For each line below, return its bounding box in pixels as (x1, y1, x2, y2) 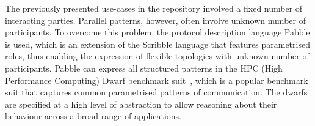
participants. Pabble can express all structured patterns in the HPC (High (5, 61, 283, 74)
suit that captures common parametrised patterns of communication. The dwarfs (5, 86, 308, 98)
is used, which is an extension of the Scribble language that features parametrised (5, 37, 310, 50)
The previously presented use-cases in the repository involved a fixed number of (5, 2, 303, 14)
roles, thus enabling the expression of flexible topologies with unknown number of (5, 50, 310, 62)
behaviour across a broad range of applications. (5, 109, 181, 122)
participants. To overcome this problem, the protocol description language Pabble (5, 26, 310, 39)
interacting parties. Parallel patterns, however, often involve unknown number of (5, 13, 306, 26)
